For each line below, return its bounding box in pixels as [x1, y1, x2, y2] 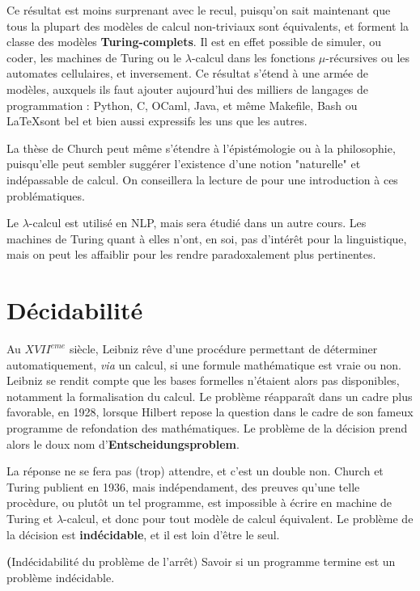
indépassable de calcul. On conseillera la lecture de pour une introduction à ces [6, 171, 398, 188]
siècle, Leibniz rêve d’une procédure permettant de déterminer [69, 340, 378, 357]
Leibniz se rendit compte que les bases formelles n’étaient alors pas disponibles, [6, 372, 400, 389]
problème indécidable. [6, 568, 115, 585]
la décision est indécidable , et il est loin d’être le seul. [6, 526, 280, 542]
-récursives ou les [325, 49, 410, 65]
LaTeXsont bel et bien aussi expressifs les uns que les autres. [6, 112, 308, 129]
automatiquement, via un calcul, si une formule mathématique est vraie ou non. [6, 356, 401, 373]
